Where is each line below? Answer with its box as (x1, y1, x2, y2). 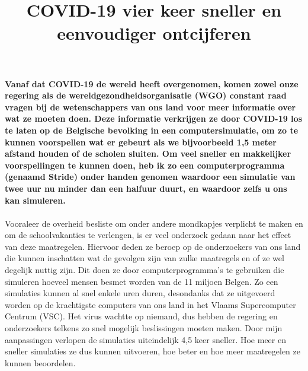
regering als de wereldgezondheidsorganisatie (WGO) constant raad (5, 89, 287, 102)
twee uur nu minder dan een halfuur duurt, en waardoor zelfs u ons (5, 182, 287, 194)
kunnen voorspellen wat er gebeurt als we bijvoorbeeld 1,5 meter (5, 135, 277, 148)
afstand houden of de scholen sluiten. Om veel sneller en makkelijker (5, 147, 291, 160)
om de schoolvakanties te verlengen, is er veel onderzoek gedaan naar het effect (5, 229, 291, 241)
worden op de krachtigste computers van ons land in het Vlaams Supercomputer (5, 298, 296, 310)
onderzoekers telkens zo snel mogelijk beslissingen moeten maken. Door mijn (5, 322, 283, 334)
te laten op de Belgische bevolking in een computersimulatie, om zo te (5, 123, 299, 136)
